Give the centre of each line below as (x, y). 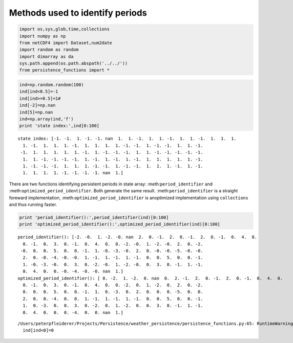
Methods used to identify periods (78, 13)
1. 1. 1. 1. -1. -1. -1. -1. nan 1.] (73, 173)
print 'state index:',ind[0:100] (59, 126)
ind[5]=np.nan (36, 112)
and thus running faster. (33, 204)
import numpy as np (42, 36)
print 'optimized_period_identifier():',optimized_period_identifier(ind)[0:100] (120, 224)
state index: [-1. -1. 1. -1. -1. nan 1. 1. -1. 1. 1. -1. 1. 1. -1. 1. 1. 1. (127, 139)
